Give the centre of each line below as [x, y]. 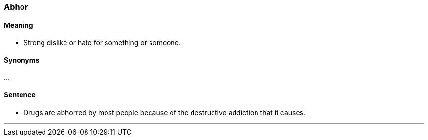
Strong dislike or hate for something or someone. [102, 43]
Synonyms [22, 60]
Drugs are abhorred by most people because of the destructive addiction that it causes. [165, 112]
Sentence [20, 95]
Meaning [19, 25]
